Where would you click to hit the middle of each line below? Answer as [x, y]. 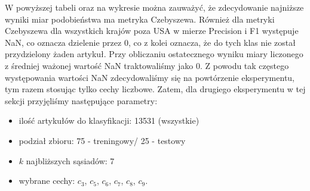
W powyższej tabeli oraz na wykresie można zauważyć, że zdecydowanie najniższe [154, 7]
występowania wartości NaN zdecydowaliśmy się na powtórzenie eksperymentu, [150, 77]
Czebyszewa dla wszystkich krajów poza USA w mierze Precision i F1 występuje [152, 31]
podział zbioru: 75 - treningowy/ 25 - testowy [102, 140]
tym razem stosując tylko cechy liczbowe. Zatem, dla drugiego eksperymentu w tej [155, 89]
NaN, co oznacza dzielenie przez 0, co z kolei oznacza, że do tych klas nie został [150, 42]
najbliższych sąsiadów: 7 [70, 160]
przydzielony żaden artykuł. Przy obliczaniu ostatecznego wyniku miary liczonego [154, 54]
